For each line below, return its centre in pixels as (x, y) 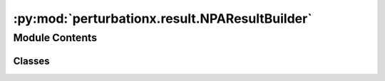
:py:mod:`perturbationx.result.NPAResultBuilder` (163, 18)
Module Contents (55, 38)
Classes (31, 61)
